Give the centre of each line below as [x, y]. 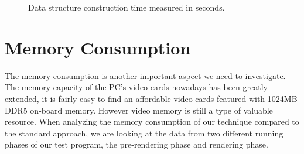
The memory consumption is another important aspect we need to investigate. [145, 75]
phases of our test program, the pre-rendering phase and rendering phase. [136, 144]
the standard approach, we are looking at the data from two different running [144, 133]
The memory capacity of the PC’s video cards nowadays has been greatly [136, 87]
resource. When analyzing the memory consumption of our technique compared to [152, 122]
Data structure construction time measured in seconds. [127, 7]
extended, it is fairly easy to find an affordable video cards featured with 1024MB [151, 98]
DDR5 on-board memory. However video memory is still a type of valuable [139, 110]
